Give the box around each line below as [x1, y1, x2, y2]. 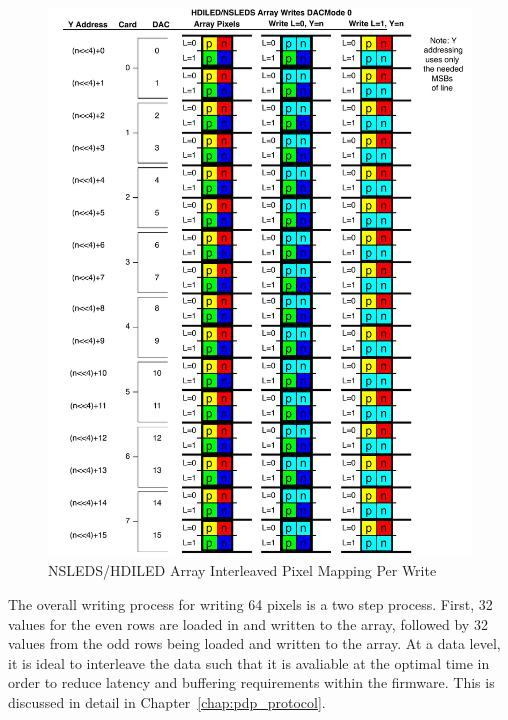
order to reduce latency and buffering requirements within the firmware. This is [8, 672, 495, 693]
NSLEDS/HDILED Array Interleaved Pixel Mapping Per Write [48, 560, 437, 581]
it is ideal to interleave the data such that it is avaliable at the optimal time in [8, 652, 490, 673]
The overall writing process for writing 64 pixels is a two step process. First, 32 [8, 594, 493, 615]
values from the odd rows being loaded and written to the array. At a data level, [8, 633, 501, 654]
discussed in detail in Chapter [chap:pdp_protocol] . [8, 692, 326, 713]
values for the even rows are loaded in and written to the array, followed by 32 [8, 613, 488, 634]
